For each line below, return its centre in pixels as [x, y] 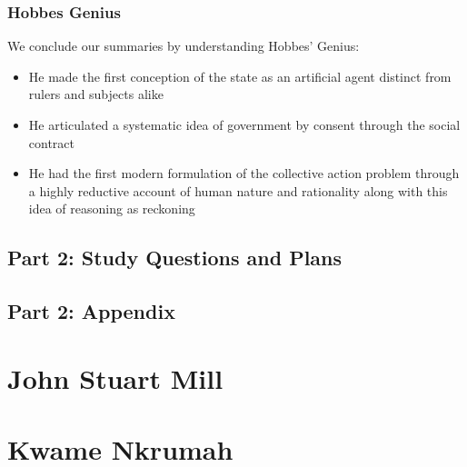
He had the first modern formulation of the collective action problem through [244, 173]
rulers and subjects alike [96, 94]
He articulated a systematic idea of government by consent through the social [244, 124]
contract [52, 142]
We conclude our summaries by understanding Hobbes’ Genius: [184, 46]
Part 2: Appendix [91, 311]
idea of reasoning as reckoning [112, 209]
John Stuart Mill [115, 378]
